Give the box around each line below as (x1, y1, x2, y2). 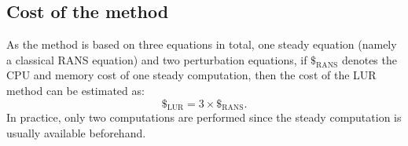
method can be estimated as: (6, 82, 145, 98)
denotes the (341, 51, 397, 68)
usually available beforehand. (6, 124, 146, 141)
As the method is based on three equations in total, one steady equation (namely (6, 36, 397, 53)
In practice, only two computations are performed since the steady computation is (6, 109, 402, 126)
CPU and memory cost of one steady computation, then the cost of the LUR (6, 67, 377, 83)
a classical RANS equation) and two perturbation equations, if (6, 51, 307, 68)
